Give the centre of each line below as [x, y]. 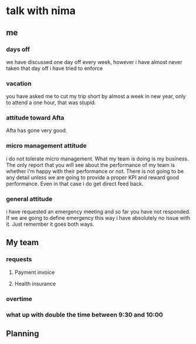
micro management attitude [47, 146]
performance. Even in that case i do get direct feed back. [75, 183]
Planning [23, 333]
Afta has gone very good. [37, 131]
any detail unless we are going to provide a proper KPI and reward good [93, 177]
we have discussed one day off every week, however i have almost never [94, 62]
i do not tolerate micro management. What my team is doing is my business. [97, 158]
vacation [19, 84]
